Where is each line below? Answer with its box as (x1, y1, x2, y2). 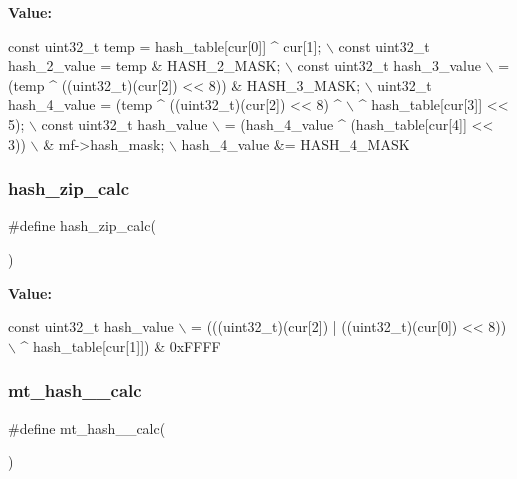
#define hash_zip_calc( (8, 215, 156, 236)
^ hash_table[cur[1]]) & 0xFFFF (20, 335, 221, 356)
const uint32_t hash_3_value (297, 55, 481, 76)
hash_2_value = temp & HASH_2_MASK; (8, 55, 281, 76)
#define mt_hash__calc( (8, 417, 166, 438)
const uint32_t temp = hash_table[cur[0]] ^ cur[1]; (8, 35, 322, 56)
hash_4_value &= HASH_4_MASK (181, 133, 410, 154)
